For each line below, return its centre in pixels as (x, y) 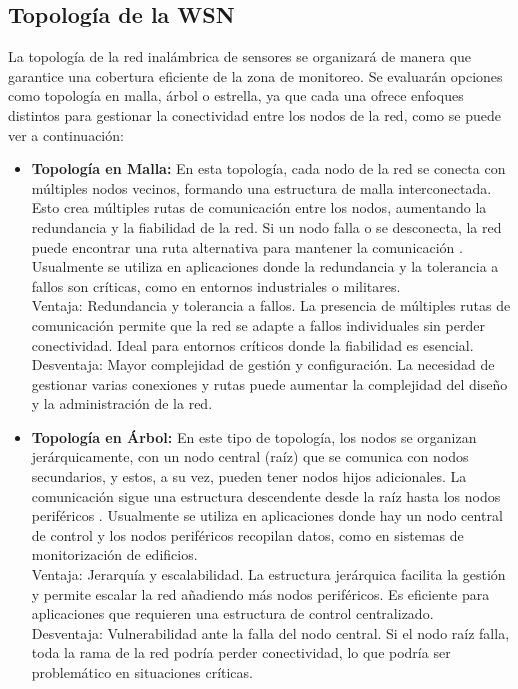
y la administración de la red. (122, 403)
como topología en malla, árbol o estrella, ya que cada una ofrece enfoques (236, 95)
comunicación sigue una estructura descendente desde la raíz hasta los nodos (266, 495)
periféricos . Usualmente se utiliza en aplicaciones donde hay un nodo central (267, 515)
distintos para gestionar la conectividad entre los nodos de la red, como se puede (254, 114)
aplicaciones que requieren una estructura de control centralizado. (232, 613)
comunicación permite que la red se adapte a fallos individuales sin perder (258, 324)
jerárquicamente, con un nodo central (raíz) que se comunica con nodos (250, 456)
